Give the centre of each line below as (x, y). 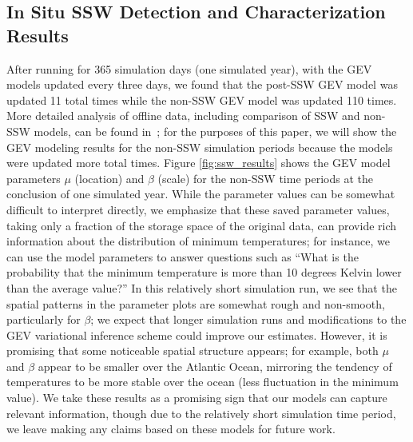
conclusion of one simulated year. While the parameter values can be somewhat (201, 194)
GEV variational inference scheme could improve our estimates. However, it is (197, 334)
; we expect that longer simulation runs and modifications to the (248, 319)
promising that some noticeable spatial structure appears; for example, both (193, 350)
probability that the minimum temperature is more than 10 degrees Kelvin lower (204, 272)
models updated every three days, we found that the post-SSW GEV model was (202, 84)
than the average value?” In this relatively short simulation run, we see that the (202, 287)
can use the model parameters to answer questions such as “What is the (183, 256)
